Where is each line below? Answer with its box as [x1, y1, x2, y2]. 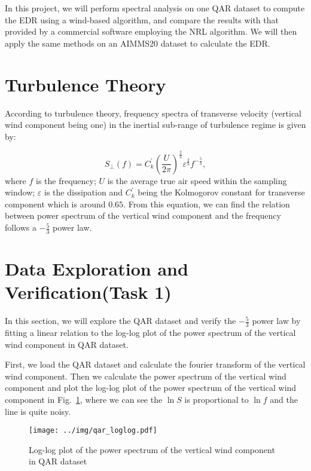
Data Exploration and [5, 256, 188, 281]
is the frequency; [36, 174, 96, 186]
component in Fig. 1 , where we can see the [5, 393, 163, 405]
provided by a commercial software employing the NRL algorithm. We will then [5, 25, 297, 38]
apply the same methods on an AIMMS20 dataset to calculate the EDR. [5, 36, 270, 49]
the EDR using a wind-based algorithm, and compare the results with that [5, 13, 279, 26]
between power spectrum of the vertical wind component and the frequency [5, 209, 281, 222]
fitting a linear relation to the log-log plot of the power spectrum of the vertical [5, 326, 296, 338]
